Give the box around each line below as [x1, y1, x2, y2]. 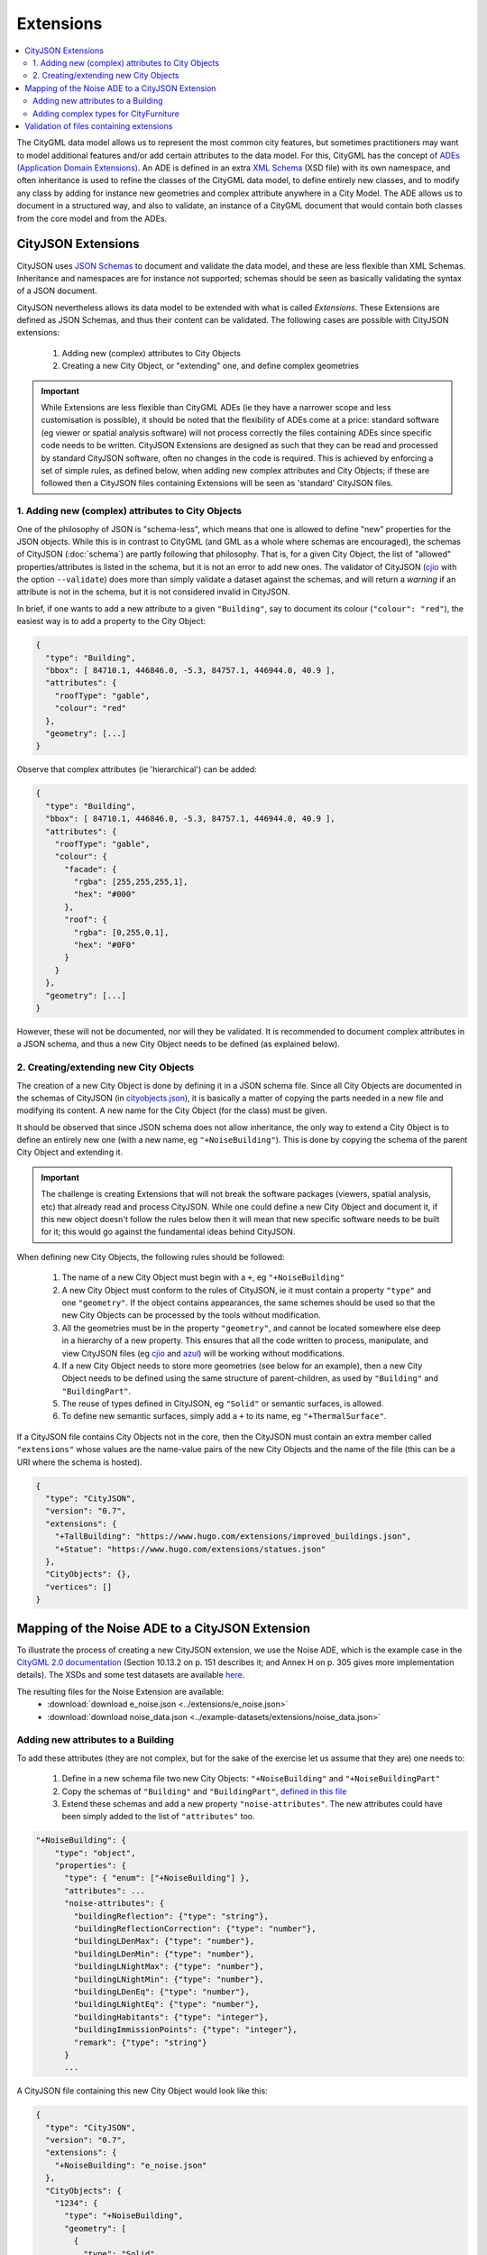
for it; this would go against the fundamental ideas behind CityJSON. [41, 1227, 296, 1238]
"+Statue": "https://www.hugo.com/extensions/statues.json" [54, 1543, 326, 1554]
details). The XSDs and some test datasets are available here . [16, 1670, 245, 1680]
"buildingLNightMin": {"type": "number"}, [73, 1974, 265, 1984]
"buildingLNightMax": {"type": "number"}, [73, 1962, 265, 1972]
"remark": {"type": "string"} [73, 2037, 207, 2048]
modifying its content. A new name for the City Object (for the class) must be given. [16, 1105, 328, 1116]
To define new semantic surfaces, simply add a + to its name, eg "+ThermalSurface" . [61, 1411, 387, 1422]
